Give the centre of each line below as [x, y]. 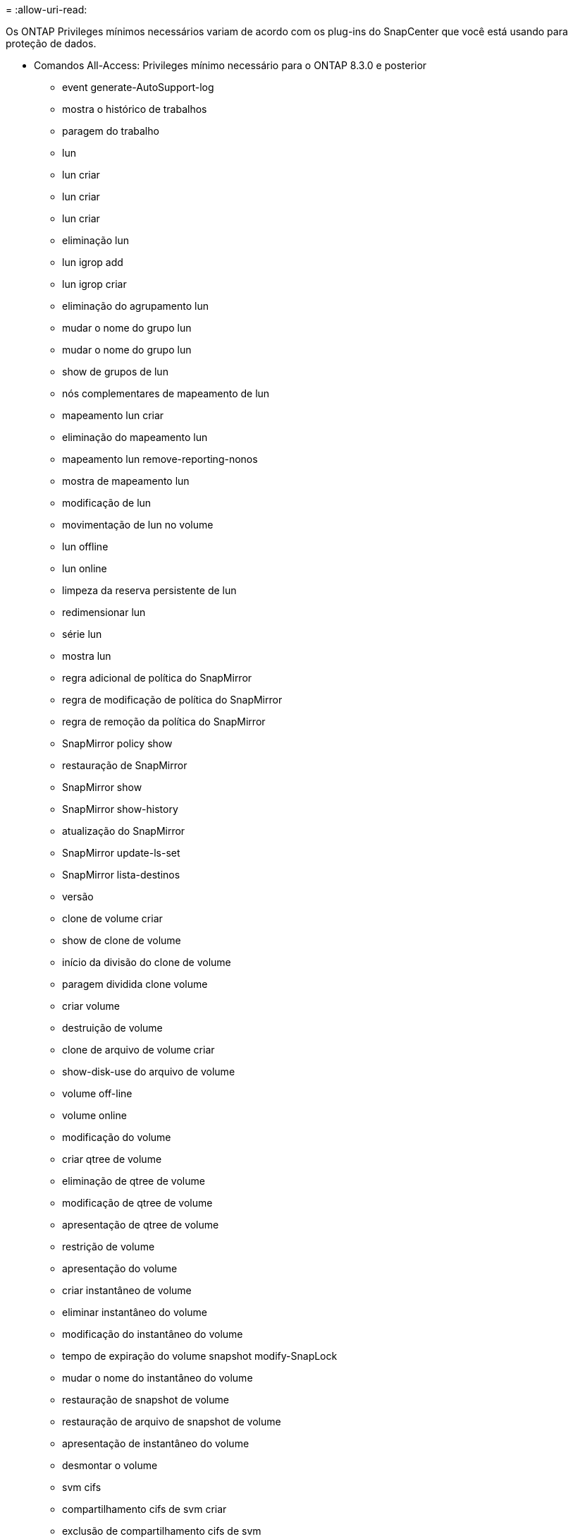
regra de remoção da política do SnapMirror [164, 722]
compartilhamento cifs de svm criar [144, 1509]
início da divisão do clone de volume [147, 962]
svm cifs [82, 1487]
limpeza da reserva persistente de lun [149, 590]
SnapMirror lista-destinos [121, 875]
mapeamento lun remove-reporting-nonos [160, 459]
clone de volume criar [112, 918]
